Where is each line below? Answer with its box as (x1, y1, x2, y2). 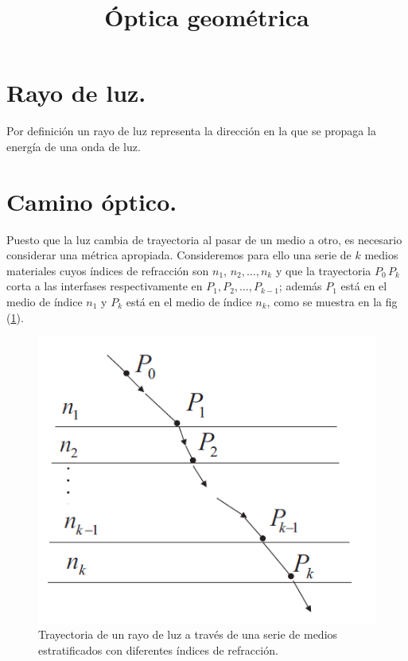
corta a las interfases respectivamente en (6, 278, 203, 294)
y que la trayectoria (275, 262, 371, 278)
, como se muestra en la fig (266, 294, 398, 309)
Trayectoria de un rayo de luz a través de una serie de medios (38, 626, 338, 643)
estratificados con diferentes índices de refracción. (38, 642, 278, 658)
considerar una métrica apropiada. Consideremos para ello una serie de (6, 247, 352, 263)
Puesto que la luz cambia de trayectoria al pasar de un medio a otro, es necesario (6, 231, 402, 247)
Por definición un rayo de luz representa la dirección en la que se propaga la (6, 122, 376, 139)
